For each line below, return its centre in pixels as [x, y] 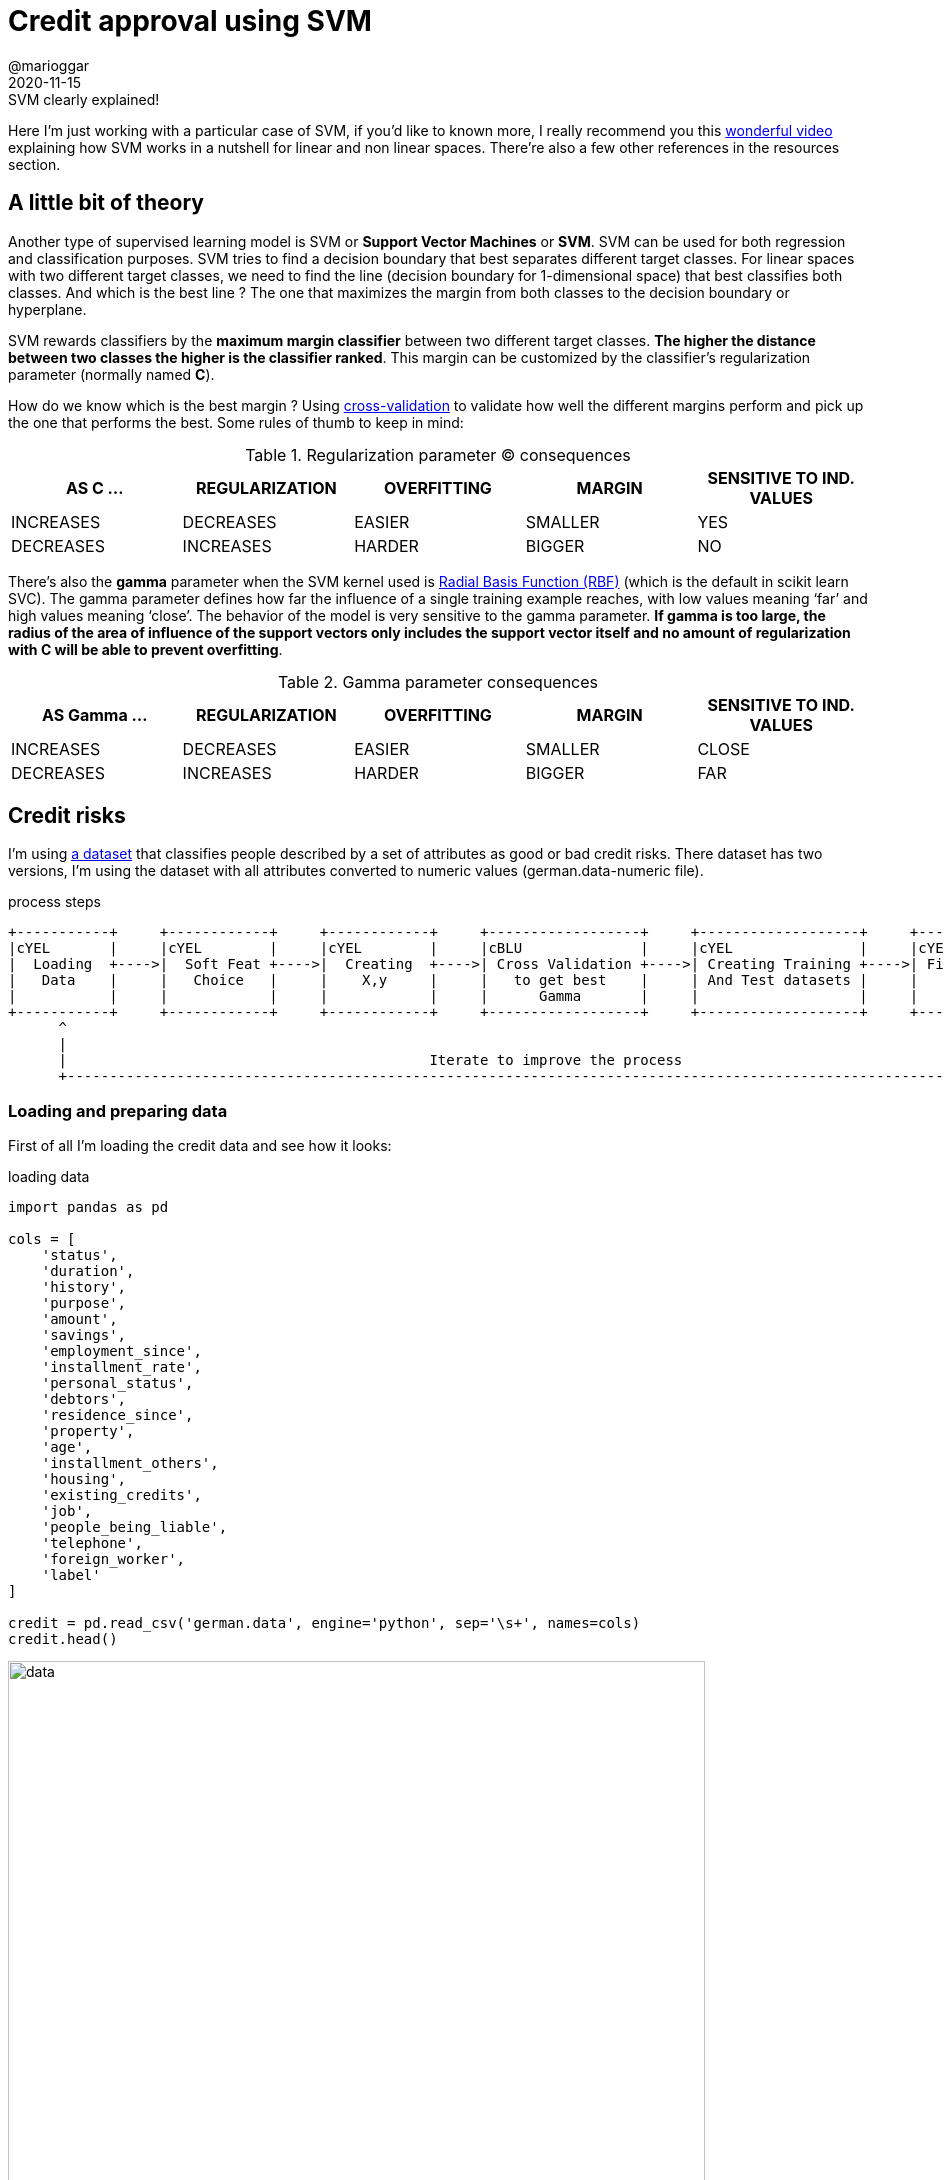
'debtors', [84, 1399]
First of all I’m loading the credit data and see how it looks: [200, 1146]
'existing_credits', [121, 1495]
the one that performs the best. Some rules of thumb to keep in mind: [236, 422]
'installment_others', [130, 1463]
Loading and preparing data [118, 1110]
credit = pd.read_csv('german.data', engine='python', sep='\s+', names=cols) [324, 1623]
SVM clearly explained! [84, 99]
